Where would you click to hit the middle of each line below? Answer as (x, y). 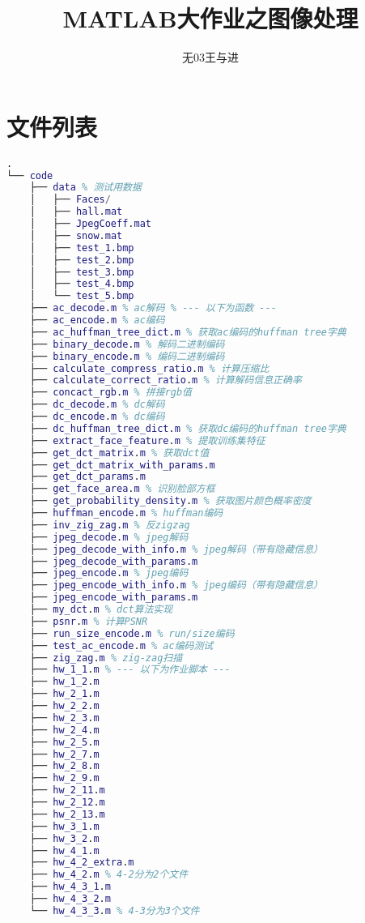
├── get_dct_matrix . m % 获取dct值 (119, 453)
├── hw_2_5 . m (64, 742)
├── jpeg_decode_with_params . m (114, 561)
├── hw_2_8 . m (64, 766)
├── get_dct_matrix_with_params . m (122, 465)
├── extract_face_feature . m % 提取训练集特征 (147, 440)
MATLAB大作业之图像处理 (210, 18)
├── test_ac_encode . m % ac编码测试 (121, 645)
